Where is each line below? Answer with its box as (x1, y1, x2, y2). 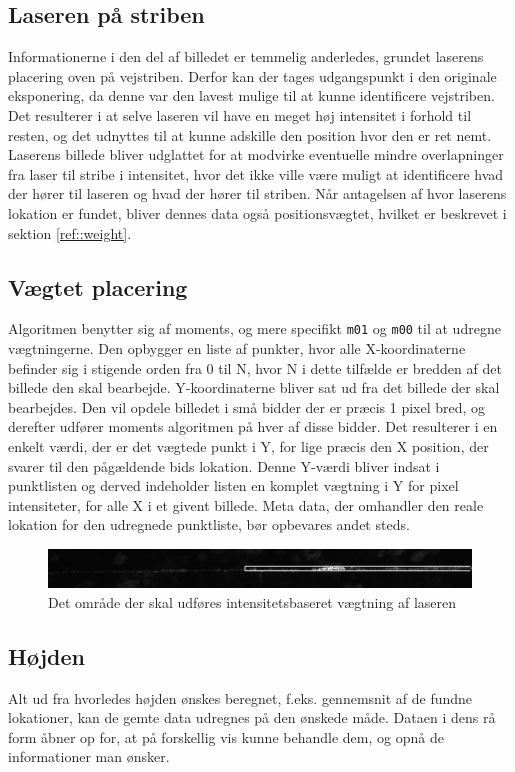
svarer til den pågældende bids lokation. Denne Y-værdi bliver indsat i (8, 455, 440, 476)
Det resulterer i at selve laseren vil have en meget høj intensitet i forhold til (8, 104, 472, 125)
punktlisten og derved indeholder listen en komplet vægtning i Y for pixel (8, 475, 459, 496)
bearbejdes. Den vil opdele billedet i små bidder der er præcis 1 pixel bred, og (8, 396, 486, 417)
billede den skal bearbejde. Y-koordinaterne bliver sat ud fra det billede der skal (8, 377, 500, 398)
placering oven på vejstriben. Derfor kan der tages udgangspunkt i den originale (8, 65, 497, 86)
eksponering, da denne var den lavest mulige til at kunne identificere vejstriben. (8, 85, 495, 106)
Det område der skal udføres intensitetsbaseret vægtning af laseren (48, 591, 457, 612)
